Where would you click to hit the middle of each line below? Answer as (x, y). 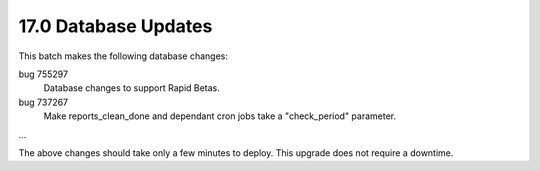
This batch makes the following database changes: (123, 56)
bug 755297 (43, 74)
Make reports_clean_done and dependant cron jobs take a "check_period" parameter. (220, 116)
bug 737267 (43, 102)
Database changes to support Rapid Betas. (131, 88)
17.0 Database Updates (115, 26)
